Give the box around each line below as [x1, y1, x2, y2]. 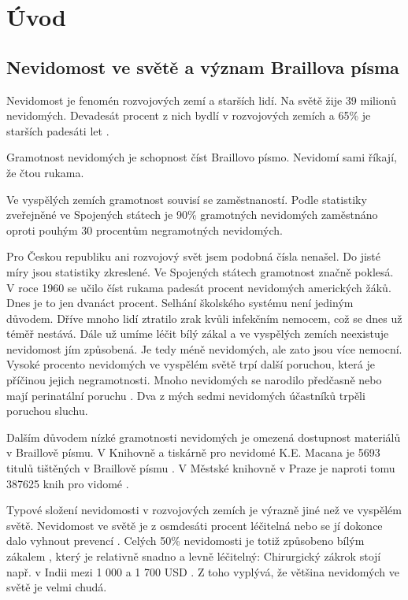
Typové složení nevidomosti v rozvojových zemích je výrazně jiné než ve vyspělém [6, 502, 402, 518]
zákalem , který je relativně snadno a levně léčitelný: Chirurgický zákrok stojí [6, 548, 381, 565]
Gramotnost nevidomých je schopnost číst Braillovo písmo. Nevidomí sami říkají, [6, 149, 397, 165]
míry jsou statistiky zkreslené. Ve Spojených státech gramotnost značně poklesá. [6, 263, 394, 280]
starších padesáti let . [6, 122, 109, 139]
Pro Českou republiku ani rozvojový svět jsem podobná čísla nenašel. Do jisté [6, 248, 381, 265]
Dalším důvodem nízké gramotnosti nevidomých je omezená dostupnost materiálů [6, 428, 401, 445]
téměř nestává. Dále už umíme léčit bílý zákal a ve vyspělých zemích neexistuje [6, 325, 389, 342]
